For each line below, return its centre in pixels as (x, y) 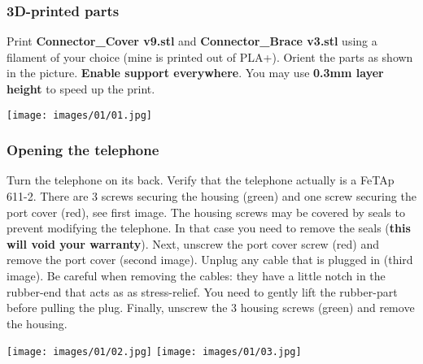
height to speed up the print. (81, 89)
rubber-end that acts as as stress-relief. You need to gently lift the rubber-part (202, 291)
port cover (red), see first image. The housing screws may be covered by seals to (206, 212)
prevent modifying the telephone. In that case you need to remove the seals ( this (209, 228)
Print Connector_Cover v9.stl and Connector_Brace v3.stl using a (192, 41)
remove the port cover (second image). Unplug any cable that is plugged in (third (210, 260)
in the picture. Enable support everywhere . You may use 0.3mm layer (195, 73)
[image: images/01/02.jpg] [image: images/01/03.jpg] (154, 352)
